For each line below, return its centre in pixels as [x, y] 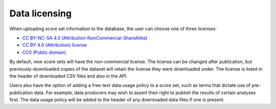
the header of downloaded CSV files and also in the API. [68, 76]
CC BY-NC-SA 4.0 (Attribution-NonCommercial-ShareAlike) [85, 38]
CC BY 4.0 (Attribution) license [54, 45]
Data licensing [40, 13]
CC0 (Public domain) [44, 52]
